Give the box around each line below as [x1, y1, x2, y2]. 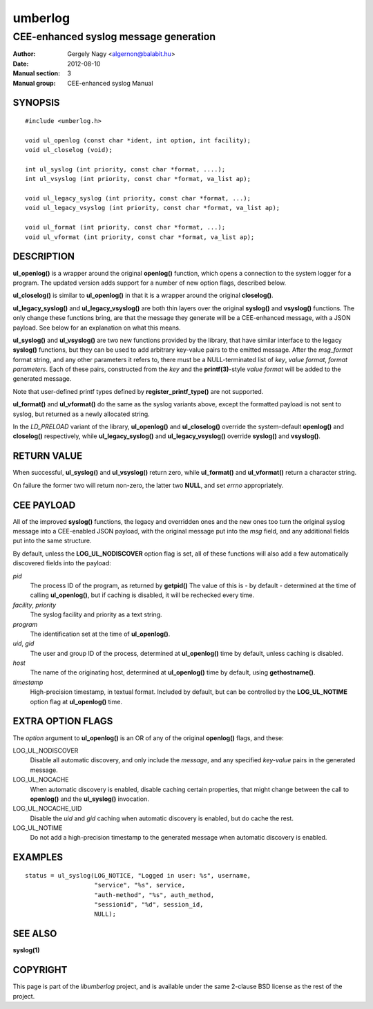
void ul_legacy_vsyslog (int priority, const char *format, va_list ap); [25, 204, 280, 212]
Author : [12, 50, 36, 58]
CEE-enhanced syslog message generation [12, 30, 216, 43]
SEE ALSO [12, 928, 57, 940]
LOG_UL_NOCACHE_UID [12, 804, 82, 813]
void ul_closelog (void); [25, 146, 113, 154]
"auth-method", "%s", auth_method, [94, 891, 215, 898]
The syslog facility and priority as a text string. [30, 610, 162, 619]
